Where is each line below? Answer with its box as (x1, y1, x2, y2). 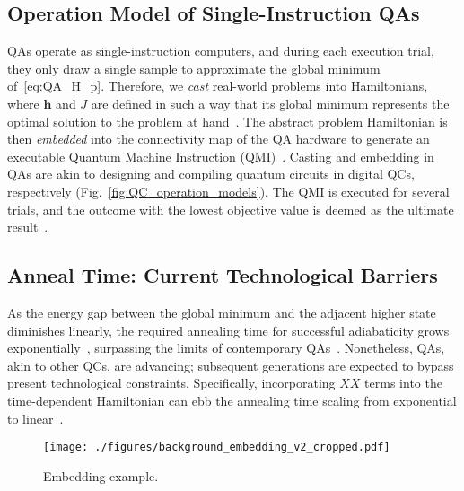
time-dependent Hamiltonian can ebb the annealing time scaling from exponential (7, 390, 457, 409)
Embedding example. (43, 466, 159, 485)
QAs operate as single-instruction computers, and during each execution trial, (7, 41, 434, 60)
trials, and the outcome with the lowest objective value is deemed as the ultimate (7, 199, 454, 218)
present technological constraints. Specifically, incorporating (7, 373, 336, 392)
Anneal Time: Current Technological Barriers (7, 261, 438, 289)
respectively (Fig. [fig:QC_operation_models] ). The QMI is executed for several (7, 181, 450, 200)
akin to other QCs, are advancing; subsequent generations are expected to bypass (7, 355, 454, 374)
